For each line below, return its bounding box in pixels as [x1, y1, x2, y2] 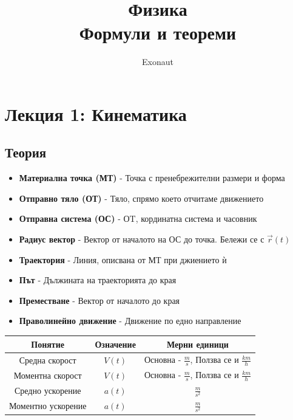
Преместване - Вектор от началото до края [19, 294, 180, 306]
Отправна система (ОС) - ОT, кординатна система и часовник [19, 212, 257, 225]
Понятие [31, 337, 65, 350]
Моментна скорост [13, 368, 82, 381]
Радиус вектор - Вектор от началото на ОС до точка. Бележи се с [19, 233, 264, 246]
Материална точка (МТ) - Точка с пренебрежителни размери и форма [19, 171, 285, 184]
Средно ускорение [15, 384, 81, 396]
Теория [5, 143, 47, 162]
